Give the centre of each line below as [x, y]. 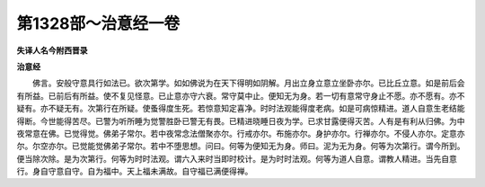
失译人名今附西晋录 [52, 50]
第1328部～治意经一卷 [98, 23]
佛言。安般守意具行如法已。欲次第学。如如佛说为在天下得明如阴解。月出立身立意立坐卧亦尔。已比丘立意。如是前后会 [248, 83]
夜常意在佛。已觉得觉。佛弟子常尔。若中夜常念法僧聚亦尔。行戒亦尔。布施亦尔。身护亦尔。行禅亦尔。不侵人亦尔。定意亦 [241, 133]
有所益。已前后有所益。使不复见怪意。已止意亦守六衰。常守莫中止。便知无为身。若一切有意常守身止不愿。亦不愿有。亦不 [241, 95]
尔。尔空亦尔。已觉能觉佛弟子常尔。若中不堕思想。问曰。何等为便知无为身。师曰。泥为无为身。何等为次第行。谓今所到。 [241, 146]
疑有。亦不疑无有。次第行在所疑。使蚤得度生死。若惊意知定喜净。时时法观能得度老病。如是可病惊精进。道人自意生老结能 [241, 109]
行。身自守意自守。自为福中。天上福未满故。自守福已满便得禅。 [135, 172]
